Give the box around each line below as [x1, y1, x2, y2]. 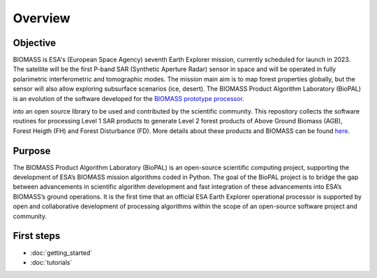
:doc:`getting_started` [30, 248, 93, 257]
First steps [13, 230, 61, 242]
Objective [13, 37, 57, 49]
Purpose [13, 145, 51, 157]
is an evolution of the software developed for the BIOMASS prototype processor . [13, 94, 244, 102]
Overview [13, 10, 71, 26]
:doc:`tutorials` [30, 258, 73, 266]
